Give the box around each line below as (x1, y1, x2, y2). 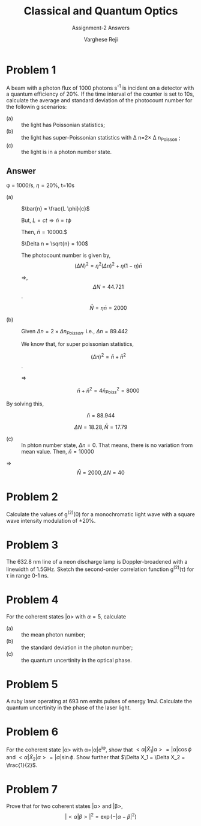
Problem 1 (6, 63, 56, 76)
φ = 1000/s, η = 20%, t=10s (6, 182, 75, 189)
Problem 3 (6, 538, 59, 552)
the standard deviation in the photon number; (21, 644, 133, 651)
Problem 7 (6, 782, 58, 796)
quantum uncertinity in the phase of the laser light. (6, 704, 131, 711)
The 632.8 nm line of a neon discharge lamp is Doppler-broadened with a (6, 558, 188, 566)
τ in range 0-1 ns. (6, 572, 49, 579)
